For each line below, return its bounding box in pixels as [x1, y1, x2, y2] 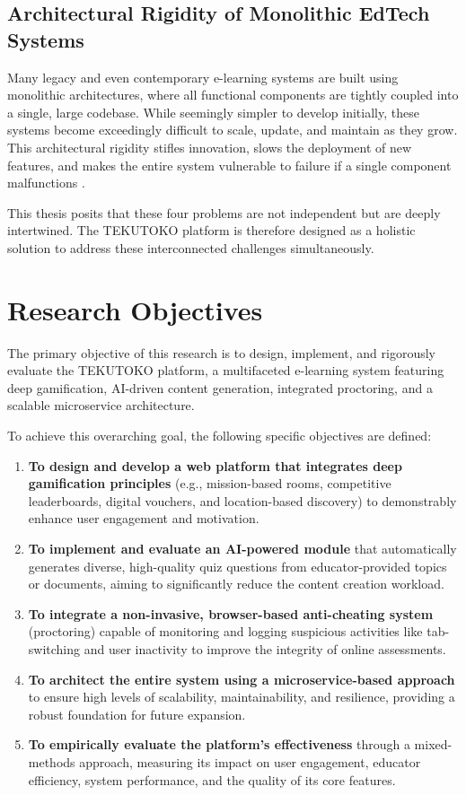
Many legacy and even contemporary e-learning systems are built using [7, 67, 399, 86]
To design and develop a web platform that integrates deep [28, 456, 402, 475]
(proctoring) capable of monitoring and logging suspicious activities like [28, 622, 423, 641]
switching [28, 639, 81, 658]
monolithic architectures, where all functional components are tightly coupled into [7, 85, 459, 104]
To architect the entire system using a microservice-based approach [28, 669, 455, 688]
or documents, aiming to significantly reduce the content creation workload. [28, 574, 444, 593]
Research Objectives [7, 291, 263, 328]
